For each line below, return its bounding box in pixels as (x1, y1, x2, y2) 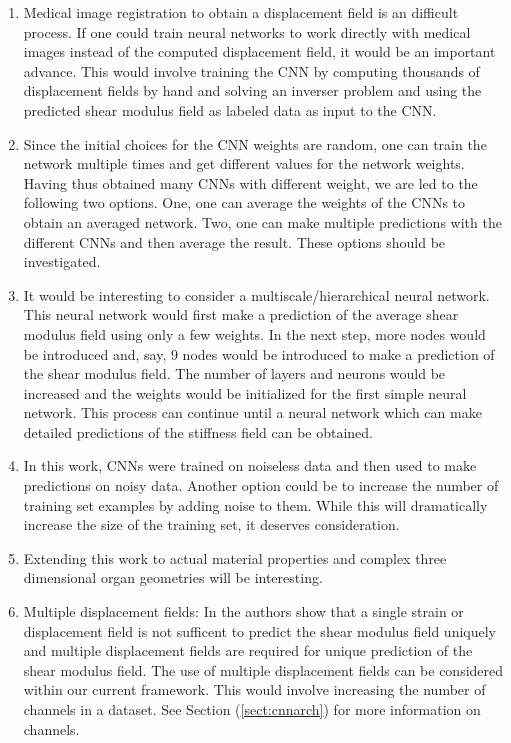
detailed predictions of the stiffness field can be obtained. (23, 421, 373, 442)
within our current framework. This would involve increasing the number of (23, 679, 486, 700)
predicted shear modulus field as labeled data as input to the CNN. (23, 99, 437, 120)
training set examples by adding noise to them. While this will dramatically (23, 494, 488, 515)
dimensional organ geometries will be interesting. (23, 567, 323, 588)
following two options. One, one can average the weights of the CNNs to (23, 192, 466, 213)
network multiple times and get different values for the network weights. (23, 153, 465, 174)
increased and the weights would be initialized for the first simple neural (23, 382, 467, 403)
